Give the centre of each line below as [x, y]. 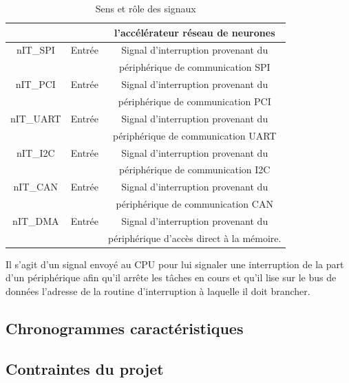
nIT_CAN [36, 187]
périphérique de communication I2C [195, 169]
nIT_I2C [36, 152]
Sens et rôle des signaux [146, 8]
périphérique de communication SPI [194, 67]
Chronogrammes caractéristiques [125, 328]
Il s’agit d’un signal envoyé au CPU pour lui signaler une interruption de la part [175, 264]
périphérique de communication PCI [194, 101]
